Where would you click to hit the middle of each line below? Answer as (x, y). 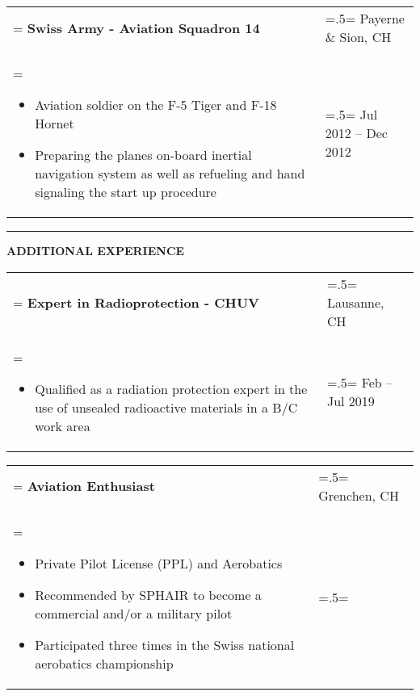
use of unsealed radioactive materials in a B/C (166, 407)
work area (63, 426)
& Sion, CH (358, 37)
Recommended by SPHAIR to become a (148, 594)
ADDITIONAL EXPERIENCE (96, 250)
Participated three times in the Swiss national (165, 644)
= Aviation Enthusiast (84, 486)
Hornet (55, 123)
